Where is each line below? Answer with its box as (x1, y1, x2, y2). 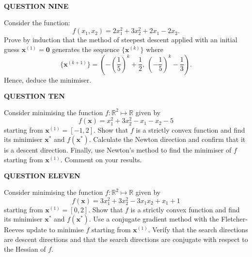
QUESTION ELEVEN (4, 171, 80, 181)
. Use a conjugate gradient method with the (89, 214, 219, 224)
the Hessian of (4, 243, 46, 254)
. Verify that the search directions (148, 224, 248, 235)
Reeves (4, 224, 24, 235)
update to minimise (26, 224, 84, 235)
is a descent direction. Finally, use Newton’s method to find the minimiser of (4, 145, 232, 155)
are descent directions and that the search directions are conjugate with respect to (4, 234, 248, 244)
